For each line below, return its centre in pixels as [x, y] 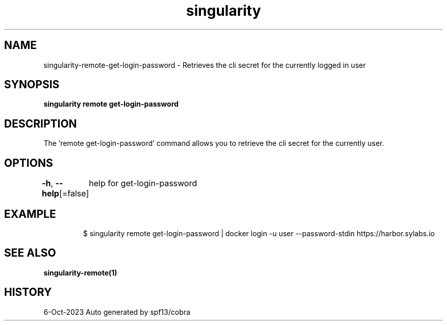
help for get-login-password [143, 183]
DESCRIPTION [41, 123]
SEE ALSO [30, 253]
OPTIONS [29, 163]
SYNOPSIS [32, 85]
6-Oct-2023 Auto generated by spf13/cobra [117, 312]
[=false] [74, 194]
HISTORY [28, 292]
